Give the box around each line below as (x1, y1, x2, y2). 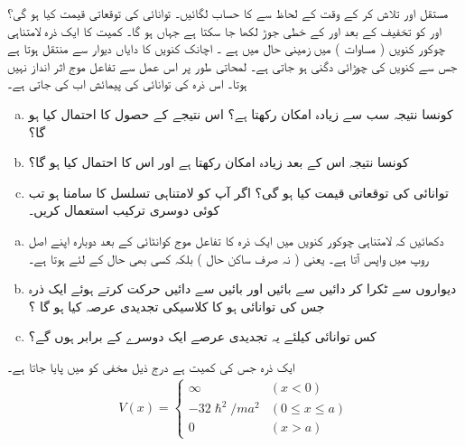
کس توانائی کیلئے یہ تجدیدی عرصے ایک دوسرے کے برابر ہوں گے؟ (28, 327, 377, 346)
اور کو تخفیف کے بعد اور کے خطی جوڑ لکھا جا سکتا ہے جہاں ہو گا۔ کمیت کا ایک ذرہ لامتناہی (7, 21, 442, 40)
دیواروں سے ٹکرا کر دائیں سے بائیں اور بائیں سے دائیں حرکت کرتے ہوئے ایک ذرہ (28, 279, 457, 298)
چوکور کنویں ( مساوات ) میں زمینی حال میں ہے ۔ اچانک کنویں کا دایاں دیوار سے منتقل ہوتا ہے (7, 39, 445, 58)
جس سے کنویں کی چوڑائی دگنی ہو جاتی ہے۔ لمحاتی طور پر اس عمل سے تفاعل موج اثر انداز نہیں (7, 56, 458, 75)
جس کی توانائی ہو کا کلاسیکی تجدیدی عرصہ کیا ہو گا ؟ (28, 296, 325, 315)
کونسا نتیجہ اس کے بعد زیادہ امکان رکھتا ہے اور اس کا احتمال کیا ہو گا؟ (28, 153, 409, 172)
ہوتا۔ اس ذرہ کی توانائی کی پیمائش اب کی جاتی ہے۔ (7, 74, 247, 93)
